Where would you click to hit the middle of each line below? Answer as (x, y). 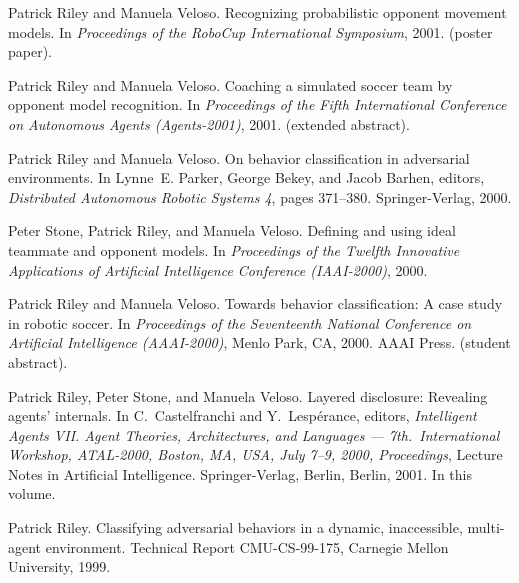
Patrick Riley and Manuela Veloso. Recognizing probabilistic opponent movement (257, 12)
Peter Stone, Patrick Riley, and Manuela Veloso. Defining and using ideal (232, 230)
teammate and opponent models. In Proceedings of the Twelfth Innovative (234, 249)
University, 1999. (59, 566)
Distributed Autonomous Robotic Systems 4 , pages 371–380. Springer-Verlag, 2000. (260, 196)
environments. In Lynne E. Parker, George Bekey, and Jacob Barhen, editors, (246, 177)
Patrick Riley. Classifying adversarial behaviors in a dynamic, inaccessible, (235, 527)
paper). (30, 51)
